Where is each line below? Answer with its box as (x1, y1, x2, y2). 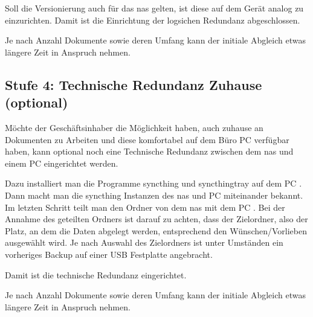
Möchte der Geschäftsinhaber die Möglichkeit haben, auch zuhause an (5, 121, 263, 133)
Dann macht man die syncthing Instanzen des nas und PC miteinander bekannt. (5, 188, 303, 201)
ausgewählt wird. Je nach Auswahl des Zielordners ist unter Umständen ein (5, 236, 283, 249)
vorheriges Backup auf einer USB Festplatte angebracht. (5, 248, 213, 260)
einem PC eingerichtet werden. (5, 156, 118, 169)
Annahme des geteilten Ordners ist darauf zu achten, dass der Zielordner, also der (5, 213, 308, 225)
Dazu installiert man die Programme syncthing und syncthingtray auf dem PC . (5, 177, 302, 190)
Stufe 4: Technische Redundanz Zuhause (5, 75, 262, 94)
